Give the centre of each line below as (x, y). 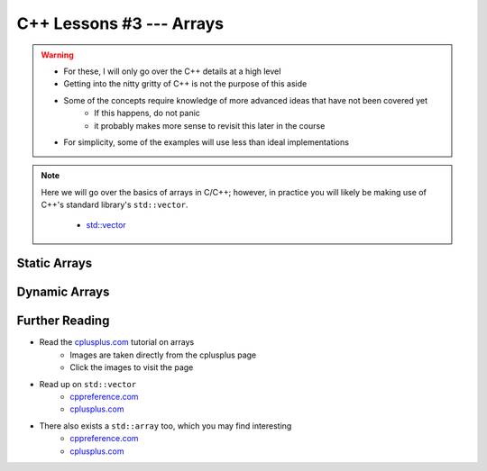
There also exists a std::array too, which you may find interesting (165, 426)
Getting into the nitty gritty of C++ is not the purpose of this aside (185, 84)
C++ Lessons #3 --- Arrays (120, 23)
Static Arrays (55, 263)
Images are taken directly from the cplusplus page (163, 355)
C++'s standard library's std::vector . (115, 205)
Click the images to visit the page (132, 367)
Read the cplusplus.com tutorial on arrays (117, 342)
